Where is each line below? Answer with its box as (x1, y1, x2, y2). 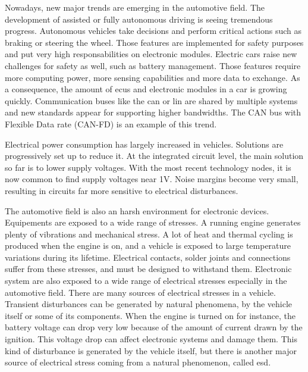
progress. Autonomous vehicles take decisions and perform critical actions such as (5, 24, 302, 37)
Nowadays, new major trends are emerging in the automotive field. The (5, 1, 265, 13)
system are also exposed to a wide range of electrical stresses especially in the (5, 274, 287, 287)
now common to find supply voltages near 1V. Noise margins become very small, (5, 173, 298, 185)
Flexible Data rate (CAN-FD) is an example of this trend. (5, 117, 217, 130)
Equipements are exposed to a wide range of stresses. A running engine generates (5, 216, 301, 229)
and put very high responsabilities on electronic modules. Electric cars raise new (5, 48, 297, 60)
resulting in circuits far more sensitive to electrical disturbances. (5, 184, 238, 196)
